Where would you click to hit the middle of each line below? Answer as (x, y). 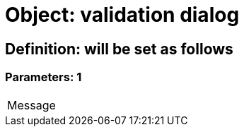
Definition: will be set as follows (119, 49)
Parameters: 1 (43, 77)
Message (31, 105)
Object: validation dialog (122, 15)
